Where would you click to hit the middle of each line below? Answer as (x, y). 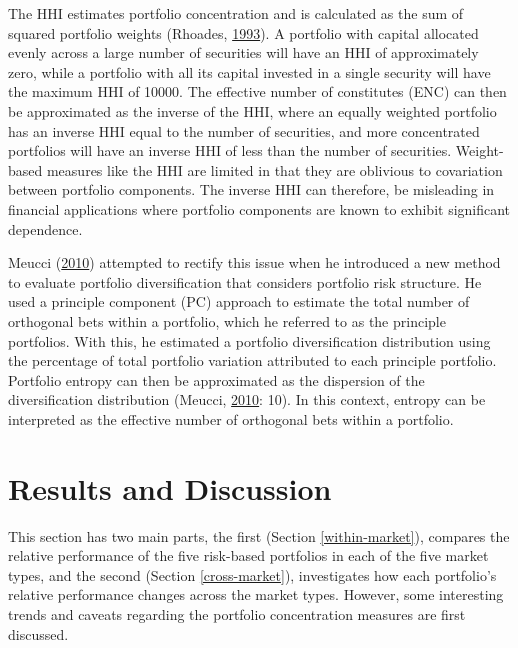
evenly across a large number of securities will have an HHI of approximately (243, 52)
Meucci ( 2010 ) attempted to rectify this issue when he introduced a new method (254, 262)
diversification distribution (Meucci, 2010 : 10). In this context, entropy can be (247, 399)
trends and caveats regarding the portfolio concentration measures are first (237, 613)
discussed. (38, 633)
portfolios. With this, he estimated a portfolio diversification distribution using (249, 340)
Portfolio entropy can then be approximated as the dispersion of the (216, 379)
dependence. (45, 228)
